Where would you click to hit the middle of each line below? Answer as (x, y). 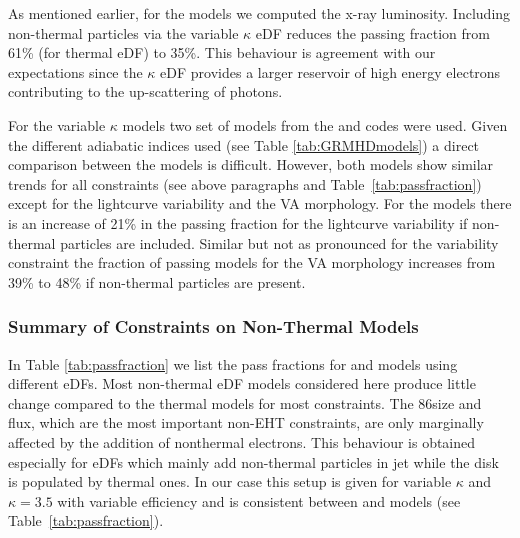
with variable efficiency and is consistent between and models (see (259, 500)
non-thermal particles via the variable (123, 32)
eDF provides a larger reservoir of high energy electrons (330, 71)
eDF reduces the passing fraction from (372, 32)
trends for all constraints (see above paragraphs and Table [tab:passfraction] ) (245, 183)
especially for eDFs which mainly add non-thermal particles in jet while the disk (253, 461)
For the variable (57, 124)
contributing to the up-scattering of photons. (145, 91)
